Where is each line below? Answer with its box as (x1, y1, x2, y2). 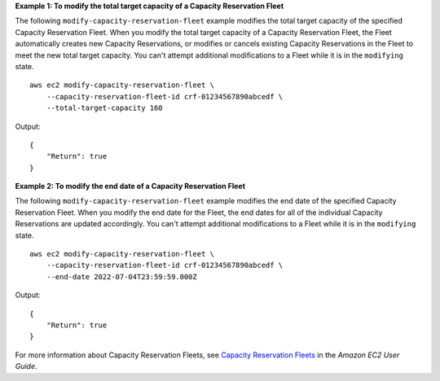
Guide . (15, 361, 37, 371)
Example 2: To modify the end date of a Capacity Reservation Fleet (15, 182, 246, 191)
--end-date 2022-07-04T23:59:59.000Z (46, 272, 197, 281)
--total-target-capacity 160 (46, 103, 163, 113)
